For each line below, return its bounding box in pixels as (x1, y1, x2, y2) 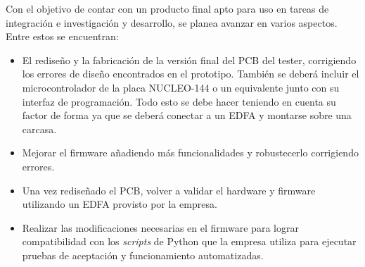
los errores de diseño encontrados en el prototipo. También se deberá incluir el (22, 66, 359, 81)
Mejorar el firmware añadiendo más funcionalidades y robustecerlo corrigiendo (22, 145, 359, 160)
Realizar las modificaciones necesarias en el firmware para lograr (22, 220, 299, 235)
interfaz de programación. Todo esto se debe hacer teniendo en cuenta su (22, 94, 336, 108)
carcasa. (22, 121, 57, 136)
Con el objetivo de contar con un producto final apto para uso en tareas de (6, 1, 329, 15)
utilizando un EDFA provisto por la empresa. (22, 197, 217, 211)
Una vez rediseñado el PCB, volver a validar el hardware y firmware (22, 182, 316, 197)
